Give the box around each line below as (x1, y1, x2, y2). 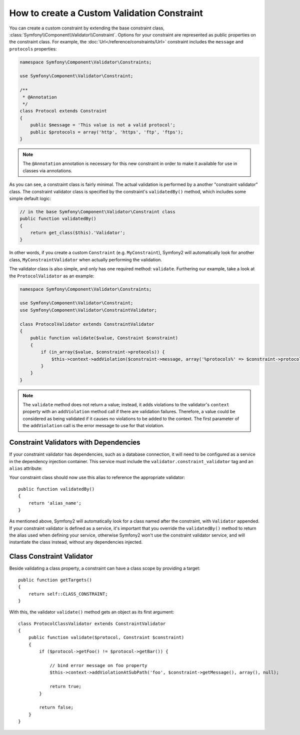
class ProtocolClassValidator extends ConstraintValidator (18, 621, 166, 627)
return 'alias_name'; (28, 500, 82, 506)
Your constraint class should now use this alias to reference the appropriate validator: (9, 475, 185, 481)
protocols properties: (9, 45, 57, 52)
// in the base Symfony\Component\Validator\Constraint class (19, 209, 175, 214)
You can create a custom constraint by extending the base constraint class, (9, 25, 164, 31)
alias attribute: (9, 465, 42, 471)
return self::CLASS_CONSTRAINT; (28, 591, 108, 597)
